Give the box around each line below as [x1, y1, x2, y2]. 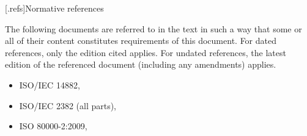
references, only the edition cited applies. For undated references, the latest [5, 46, 286, 59]
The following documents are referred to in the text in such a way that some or [5, 22, 302, 35]
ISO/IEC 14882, [19, 78, 80, 91]
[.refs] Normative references [5, 2, 104, 14]
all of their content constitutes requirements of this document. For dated [5, 34, 276, 47]
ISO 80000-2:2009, [19, 120, 87, 132]
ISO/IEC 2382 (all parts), [19, 99, 117, 112]
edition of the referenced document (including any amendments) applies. [5, 58, 276, 71]
